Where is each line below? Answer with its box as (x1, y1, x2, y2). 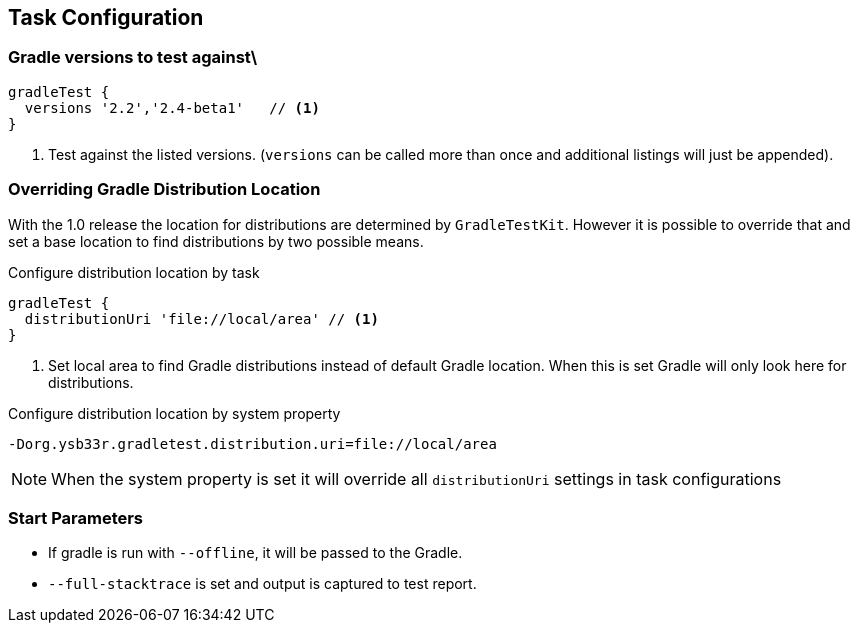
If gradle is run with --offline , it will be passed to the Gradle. (48, 544, 463, 562)
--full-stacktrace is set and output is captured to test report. (48, 575, 477, 593)
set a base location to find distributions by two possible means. (8, 232, 424, 250)
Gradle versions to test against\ (8, 47, 258, 68)
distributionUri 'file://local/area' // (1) (24, 310, 379, 327)
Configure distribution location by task (8, 263, 260, 281)
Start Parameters (8, 507, 144, 528)
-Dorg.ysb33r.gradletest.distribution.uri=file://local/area (8, 435, 497, 452)
